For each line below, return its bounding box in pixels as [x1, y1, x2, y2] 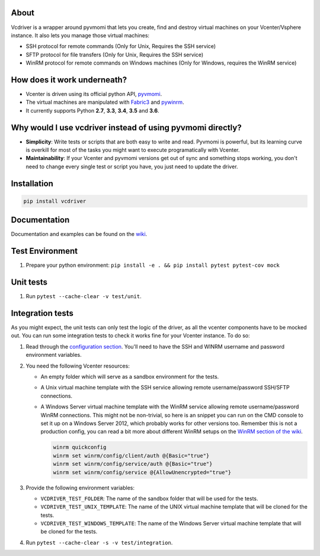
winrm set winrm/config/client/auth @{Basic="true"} [53, 452, 210, 459]
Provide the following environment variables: [25, 484, 135, 491]
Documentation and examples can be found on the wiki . [11, 231, 148, 238]
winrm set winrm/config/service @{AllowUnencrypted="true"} [53, 469, 232, 475]
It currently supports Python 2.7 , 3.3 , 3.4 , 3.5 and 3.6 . [25, 107, 159, 114]
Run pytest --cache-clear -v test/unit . [25, 293, 142, 300]
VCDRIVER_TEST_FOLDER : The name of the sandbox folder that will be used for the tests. [40, 495, 258, 502]
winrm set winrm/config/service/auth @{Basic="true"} [53, 461, 213, 468]
